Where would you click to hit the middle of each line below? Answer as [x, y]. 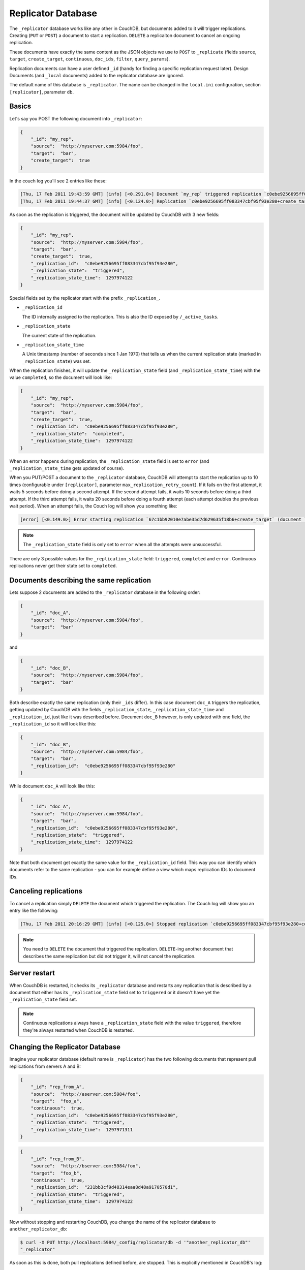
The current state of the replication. [59, 335]
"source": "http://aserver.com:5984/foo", [86, 1094]
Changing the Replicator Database [65, 1047]
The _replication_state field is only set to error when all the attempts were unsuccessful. [123, 545]
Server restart [32, 973]
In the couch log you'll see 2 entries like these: [58, 181]
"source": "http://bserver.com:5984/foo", [86, 1166]
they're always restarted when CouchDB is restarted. [79, 1030]
